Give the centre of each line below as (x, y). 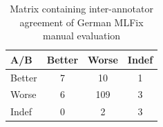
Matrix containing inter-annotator (81, 8)
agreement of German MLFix (81, 22)
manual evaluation (82, 36)
